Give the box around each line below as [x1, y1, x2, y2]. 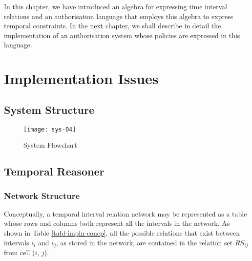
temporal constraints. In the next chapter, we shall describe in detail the [4, 21, 221, 31]
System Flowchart [23, 140, 77, 150]
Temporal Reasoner [4, 164, 105, 179]
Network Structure [4, 189, 80, 201]
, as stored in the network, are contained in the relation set [56, 237, 233, 247]
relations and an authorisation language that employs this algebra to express [4, 11, 233, 21]
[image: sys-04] [23, 126, 76, 133]
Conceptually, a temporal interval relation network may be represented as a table [4, 208, 247, 218]
